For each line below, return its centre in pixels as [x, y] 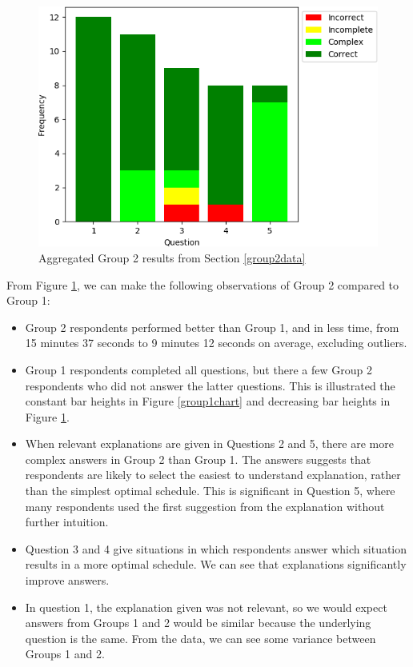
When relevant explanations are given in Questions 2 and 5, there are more [209, 443]
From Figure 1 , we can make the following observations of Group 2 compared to [203, 284]
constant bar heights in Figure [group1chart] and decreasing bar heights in [208, 401]
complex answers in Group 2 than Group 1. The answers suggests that [198, 459]
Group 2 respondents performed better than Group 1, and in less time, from [212, 327]
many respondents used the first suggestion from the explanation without [205, 506]
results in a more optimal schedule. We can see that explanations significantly [216, 564]
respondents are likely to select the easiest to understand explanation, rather [213, 475]
